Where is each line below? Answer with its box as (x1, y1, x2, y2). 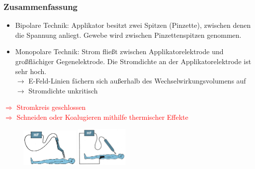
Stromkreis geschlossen (16, 102, 86, 112)
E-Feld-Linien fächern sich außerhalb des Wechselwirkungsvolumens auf (28, 76, 246, 86)
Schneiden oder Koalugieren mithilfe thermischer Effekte (16, 111, 188, 122)
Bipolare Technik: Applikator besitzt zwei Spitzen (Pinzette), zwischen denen (15, 20, 251, 30)
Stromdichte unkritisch (28, 85, 98, 95)
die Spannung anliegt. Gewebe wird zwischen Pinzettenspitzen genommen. (15, 29, 242, 40)
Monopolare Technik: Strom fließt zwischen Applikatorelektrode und (15, 46, 224, 57)
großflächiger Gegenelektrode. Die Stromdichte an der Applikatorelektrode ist (15, 56, 252, 66)
